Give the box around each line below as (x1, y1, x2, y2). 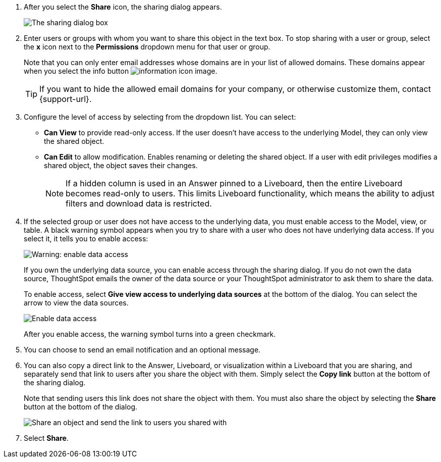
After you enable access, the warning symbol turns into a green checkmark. (24, 330, 276, 338)
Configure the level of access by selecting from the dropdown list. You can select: (24, 113, 296, 121)
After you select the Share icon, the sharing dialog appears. (24, 3, 222, 11)
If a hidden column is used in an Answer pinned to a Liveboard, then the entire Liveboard (66, 178, 403, 188)
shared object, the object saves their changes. (44, 161, 198, 170)
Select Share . (24, 434, 69, 442)
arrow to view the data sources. (24, 298, 129, 307)
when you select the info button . (24, 67, 217, 75)
